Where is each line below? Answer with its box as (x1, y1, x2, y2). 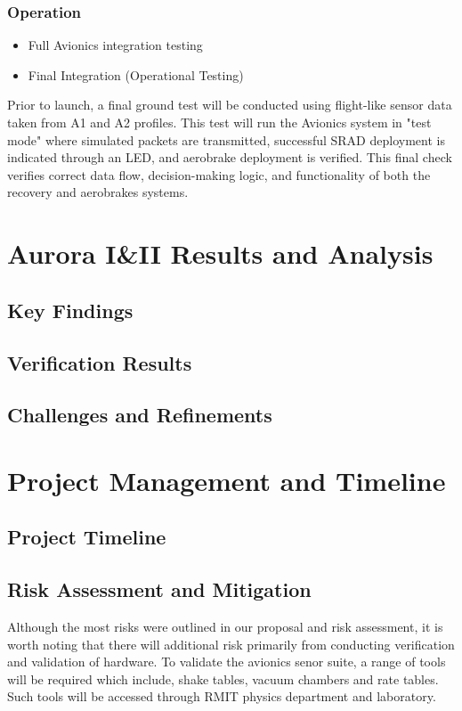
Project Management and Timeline (7, 462, 446, 498)
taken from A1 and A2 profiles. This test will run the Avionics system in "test (7, 113, 432, 131)
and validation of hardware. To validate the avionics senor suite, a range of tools (7, 652, 446, 671)
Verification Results (7, 348, 192, 376)
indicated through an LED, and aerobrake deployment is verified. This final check (7, 148, 452, 167)
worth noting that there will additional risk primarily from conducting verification (7, 634, 455, 653)
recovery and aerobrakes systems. (7, 183, 189, 201)
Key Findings (7, 296, 134, 323)
